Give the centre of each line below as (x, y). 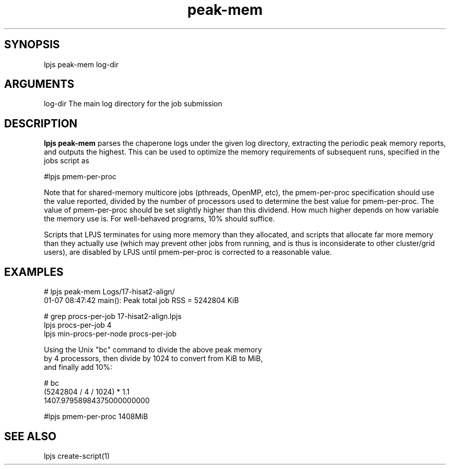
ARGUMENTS (39, 84)
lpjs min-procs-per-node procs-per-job (110, 334)
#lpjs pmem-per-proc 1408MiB (96, 417)
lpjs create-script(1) (77, 456)
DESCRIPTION (41, 123)
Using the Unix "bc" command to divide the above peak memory (153, 350)
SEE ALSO (30, 436)
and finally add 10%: (78, 367)
